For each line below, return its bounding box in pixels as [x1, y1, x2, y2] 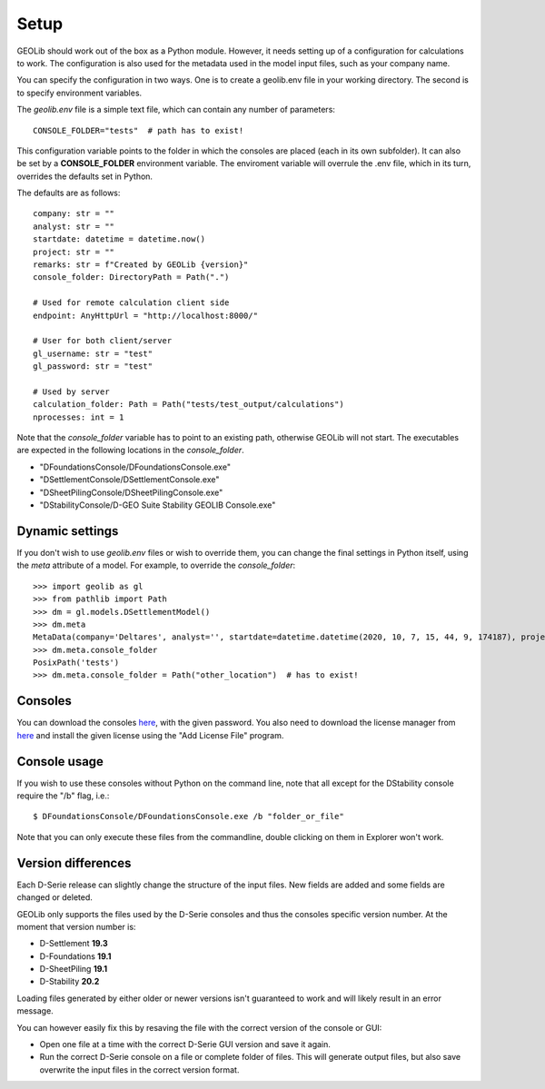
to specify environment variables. [16, 87, 143, 98]
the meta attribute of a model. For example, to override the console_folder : [16, 559, 296, 571]
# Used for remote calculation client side [33, 298, 230, 308]
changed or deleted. [16, 892, 93, 903]
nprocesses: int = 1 [33, 411, 124, 422]
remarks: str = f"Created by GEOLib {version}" [33, 260, 249, 270]
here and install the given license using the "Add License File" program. [16, 729, 284, 740]
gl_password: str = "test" [33, 361, 154, 371]
